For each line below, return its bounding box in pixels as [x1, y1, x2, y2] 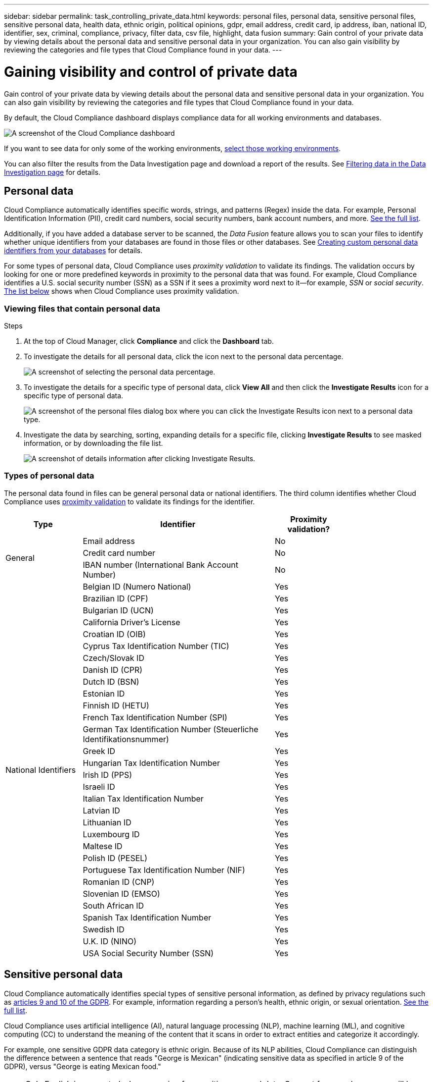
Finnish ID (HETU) [83, 700, 149, 710]
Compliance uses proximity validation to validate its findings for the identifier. [4, 497, 255, 506]
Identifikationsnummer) [83, 734, 169, 744]
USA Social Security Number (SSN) [83, 948, 214, 958]
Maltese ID [83, 841, 123, 851]
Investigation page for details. [4, 167, 101, 176]
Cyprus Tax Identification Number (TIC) [83, 641, 229, 651]
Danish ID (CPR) [83, 664, 143, 675]
